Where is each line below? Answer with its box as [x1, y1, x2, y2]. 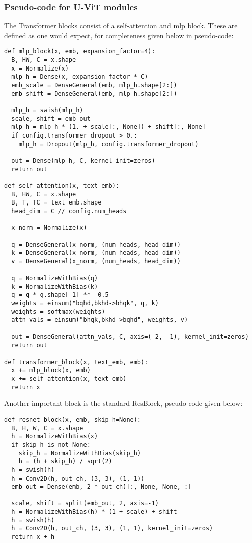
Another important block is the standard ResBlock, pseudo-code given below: [4, 398, 243, 409]
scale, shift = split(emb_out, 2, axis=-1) [11, 500, 159, 507]
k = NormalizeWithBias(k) [11, 283, 98, 290]
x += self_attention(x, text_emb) [11, 375, 127, 382]
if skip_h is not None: [11, 441, 91, 448]
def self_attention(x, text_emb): [4, 182, 120, 189]
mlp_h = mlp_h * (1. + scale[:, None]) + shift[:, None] [11, 123, 206, 131]
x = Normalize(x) [11, 64, 69, 72]
